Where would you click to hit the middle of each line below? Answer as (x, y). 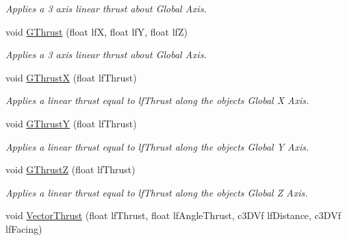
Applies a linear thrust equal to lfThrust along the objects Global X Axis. (157, 100)
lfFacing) (24, 228)
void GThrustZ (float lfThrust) (70, 169)
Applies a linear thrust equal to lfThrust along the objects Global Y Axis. (157, 146)
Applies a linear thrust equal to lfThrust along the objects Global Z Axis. (157, 192)
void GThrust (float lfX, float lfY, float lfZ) (97, 31)
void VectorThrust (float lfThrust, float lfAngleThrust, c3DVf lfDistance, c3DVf (173, 215)
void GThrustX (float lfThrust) (71, 77)
